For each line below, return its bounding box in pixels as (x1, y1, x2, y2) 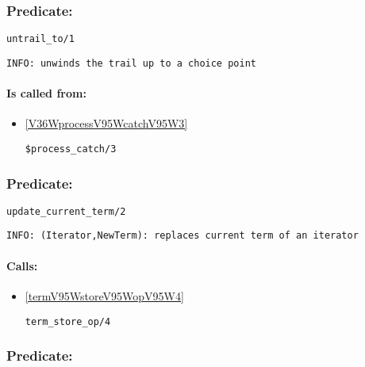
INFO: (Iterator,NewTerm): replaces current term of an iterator (6, 230, 359, 242)
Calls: (6, 257, 38, 273)
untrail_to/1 (6, 33, 75, 45)
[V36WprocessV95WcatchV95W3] (25, 115, 188, 132)
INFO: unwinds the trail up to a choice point (6, 57, 256, 69)
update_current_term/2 (6, 205, 126, 217)
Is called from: (6, 85, 86, 101)
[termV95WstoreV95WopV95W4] (25, 287, 184, 304)
